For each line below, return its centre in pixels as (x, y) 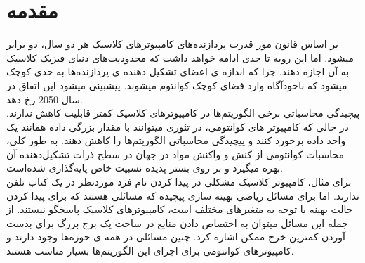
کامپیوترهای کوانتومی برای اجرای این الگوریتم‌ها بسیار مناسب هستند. (150, 251)
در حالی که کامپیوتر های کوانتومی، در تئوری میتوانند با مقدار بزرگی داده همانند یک (178, 126)
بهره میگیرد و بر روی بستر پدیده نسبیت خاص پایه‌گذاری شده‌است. (145, 168)
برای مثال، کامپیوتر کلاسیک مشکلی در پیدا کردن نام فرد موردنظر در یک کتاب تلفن (179, 182)
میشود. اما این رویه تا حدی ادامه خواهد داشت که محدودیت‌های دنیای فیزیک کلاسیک (180, 57)
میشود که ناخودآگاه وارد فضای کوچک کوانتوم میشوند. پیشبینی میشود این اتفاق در (177, 85)
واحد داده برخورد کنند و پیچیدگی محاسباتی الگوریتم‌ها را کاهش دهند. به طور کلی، (176, 140)
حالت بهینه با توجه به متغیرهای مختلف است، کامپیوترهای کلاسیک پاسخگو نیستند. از (180, 209)
